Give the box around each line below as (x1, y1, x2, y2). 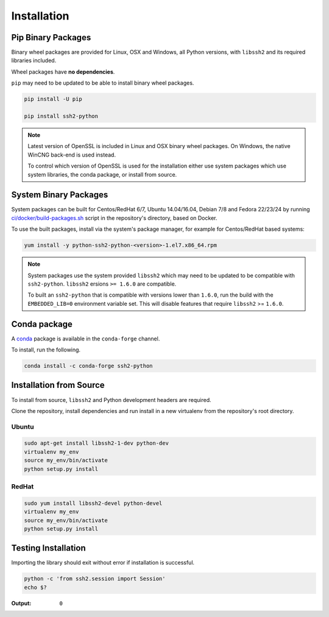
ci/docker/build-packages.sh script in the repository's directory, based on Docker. (11, 214, 218, 222)
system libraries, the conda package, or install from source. (27, 171, 177, 178)
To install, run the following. (11, 346, 81, 353)
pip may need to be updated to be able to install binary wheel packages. (11, 79, 194, 86)
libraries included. (11, 57, 57, 64)
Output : (11, 599, 32, 607)
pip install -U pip (24, 96, 82, 103)
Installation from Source (11, 380, 105, 390)
